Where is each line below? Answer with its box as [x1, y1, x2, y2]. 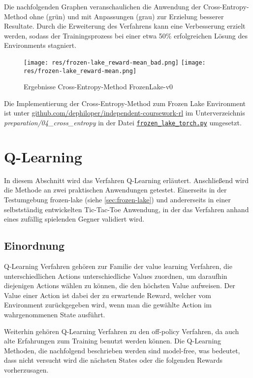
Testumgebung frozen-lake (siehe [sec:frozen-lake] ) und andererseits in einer [4, 194, 231, 205]
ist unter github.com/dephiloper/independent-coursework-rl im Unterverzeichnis [4, 108, 245, 118]
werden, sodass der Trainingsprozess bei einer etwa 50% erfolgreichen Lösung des [4, 30, 248, 40]
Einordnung [4, 238, 65, 253]
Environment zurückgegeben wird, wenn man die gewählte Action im [4, 300, 212, 310]
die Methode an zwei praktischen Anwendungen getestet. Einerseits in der [4, 185, 227, 195]
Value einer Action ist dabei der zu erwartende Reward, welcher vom [4, 290, 211, 300]
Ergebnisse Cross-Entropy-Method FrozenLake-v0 [24, 81, 173, 92]
